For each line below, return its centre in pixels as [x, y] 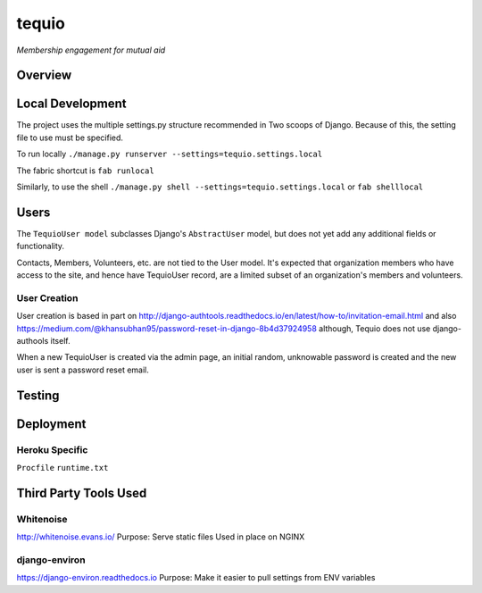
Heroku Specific [52, 449]
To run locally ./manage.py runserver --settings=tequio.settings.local [170, 154]
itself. [60, 341]
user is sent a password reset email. [83, 370]
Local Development [71, 104]
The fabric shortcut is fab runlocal [86, 171]
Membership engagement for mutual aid [91, 50]
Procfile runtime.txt [62, 468]
